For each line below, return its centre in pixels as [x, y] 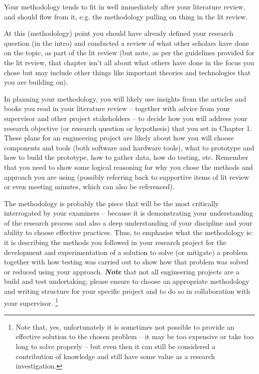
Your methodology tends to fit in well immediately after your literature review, [125, 6]
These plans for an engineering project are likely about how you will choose [119, 138]
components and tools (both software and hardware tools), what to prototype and [129, 147]
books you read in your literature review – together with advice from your [117, 108]
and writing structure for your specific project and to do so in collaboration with [127, 291]
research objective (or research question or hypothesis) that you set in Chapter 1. [128, 128]
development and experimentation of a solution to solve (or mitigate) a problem [126, 252]
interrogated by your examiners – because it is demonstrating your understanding [129, 213]
